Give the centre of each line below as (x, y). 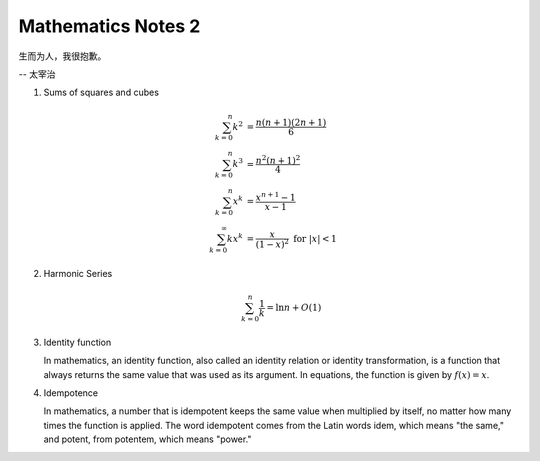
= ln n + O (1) (294, 308)
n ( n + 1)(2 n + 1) (291, 122)
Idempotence (71, 393)
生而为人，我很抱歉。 (62, 56)
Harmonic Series (78, 273)
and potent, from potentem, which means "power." (147, 439)
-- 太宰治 (37, 74)
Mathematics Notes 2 (109, 26)
